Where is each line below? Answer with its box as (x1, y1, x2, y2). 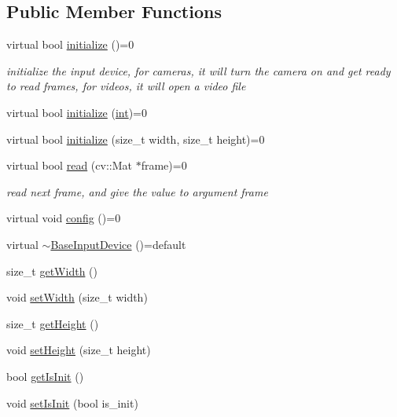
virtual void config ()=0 (6, 210, 121, 226)
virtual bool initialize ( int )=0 (6, 104, 147, 120)
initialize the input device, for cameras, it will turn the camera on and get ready (6, 62, 391, 79)
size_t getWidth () (6, 262, 97, 279)
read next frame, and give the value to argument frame (6, 183, 268, 199)
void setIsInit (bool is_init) (6, 394, 138, 411)
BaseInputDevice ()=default (50, 236, 186, 252)
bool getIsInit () (6, 368, 84, 384)
